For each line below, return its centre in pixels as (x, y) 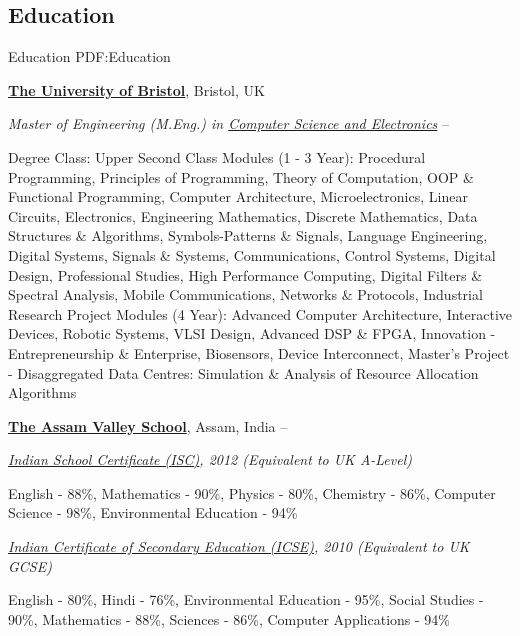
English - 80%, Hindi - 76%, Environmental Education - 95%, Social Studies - (246, 599)
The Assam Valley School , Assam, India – (148, 425)
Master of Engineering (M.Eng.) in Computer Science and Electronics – (229, 123)
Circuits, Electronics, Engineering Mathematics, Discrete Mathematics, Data (243, 215)
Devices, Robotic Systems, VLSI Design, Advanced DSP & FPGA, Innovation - (252, 333)
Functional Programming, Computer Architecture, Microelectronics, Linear (238, 196)
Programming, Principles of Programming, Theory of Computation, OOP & (241, 176)
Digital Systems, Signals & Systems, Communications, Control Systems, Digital (252, 254)
